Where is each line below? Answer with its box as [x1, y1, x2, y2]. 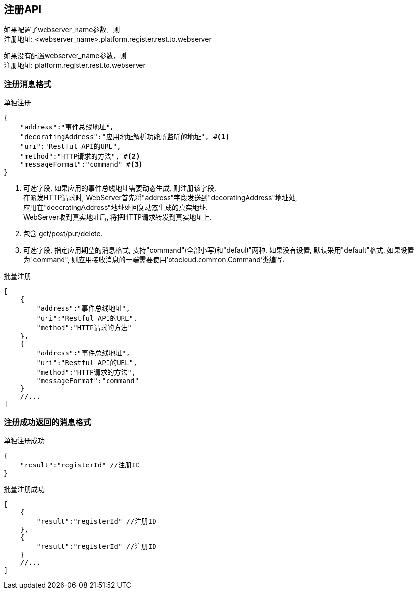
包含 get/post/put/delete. [23, 229, 103, 238]
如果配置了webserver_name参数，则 [4, 25, 120, 34]
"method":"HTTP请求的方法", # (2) [20, 152, 140, 160]
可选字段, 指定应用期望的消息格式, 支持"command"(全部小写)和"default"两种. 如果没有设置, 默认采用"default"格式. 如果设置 [23, 246, 414, 255]
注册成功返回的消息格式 [4, 417, 91, 427]
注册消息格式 [4, 79, 52, 89]
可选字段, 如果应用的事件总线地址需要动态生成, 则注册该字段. [23, 184, 216, 192]
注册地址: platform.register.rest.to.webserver [4, 61, 146, 70]
